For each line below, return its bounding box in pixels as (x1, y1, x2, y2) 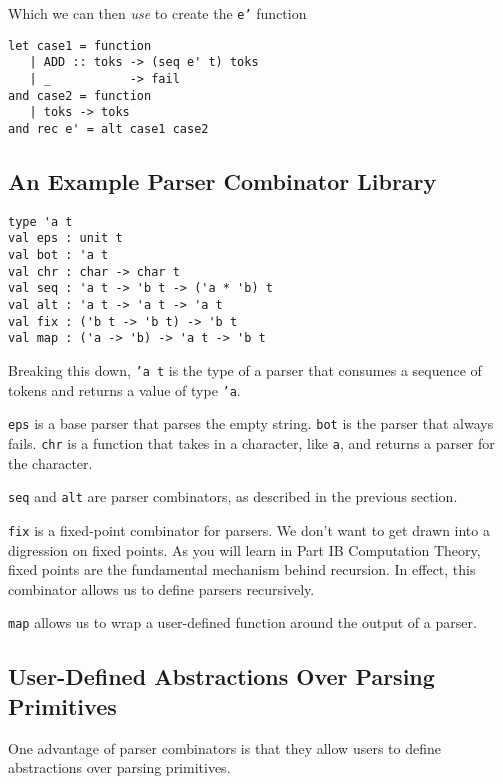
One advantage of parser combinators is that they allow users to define (8, 737, 441, 758)
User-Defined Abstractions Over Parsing (8, 661, 435, 692)
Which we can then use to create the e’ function (8, 3, 307, 23)
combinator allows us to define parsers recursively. (8, 578, 315, 599)
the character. (8, 452, 93, 473)
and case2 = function (8, 88, 152, 103)
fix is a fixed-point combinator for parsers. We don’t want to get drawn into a (8, 519, 490, 540)
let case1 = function (8, 38, 152, 53)
